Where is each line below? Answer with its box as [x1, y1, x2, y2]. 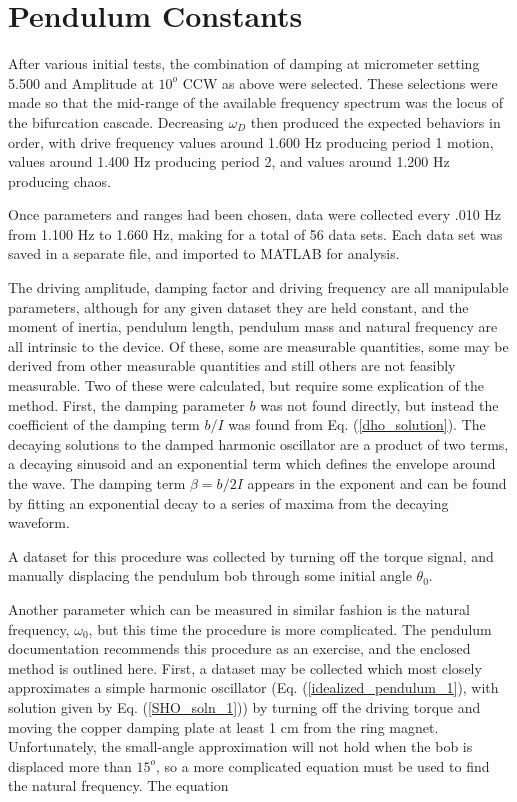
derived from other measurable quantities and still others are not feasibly [8, 355, 456, 376]
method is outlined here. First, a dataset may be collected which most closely [8, 657, 482, 678]
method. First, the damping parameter [8, 394, 245, 415]
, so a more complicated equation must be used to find [156, 755, 490, 776]
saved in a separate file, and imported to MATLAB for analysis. [8, 243, 400, 264]
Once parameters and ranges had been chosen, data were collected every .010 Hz [8, 204, 502, 225]
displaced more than [8, 755, 132, 776]
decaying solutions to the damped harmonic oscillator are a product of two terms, [8, 433, 509, 454]
